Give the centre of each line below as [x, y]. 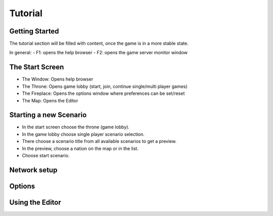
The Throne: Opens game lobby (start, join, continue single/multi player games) [105, 86]
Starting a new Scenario [48, 115]
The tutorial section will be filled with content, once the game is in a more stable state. [99, 44]
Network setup [33, 170]
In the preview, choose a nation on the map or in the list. [80, 148]
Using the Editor [35, 202]
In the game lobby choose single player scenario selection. [83, 134]
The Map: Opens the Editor [50, 100]
